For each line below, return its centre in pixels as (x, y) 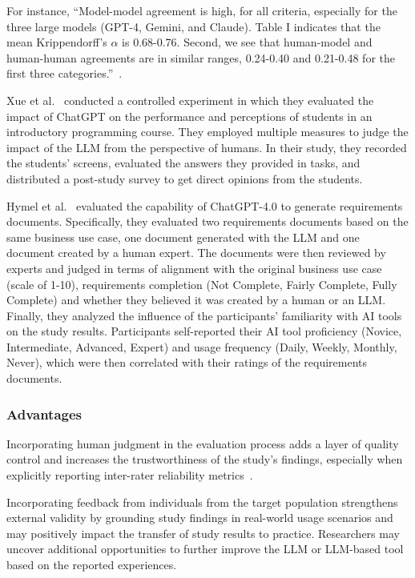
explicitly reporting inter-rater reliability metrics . (130, 475)
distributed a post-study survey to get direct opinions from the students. (185, 178)
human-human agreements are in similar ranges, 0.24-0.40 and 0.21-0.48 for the (201, 57)
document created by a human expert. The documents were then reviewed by (196, 253)
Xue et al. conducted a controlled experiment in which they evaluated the (190, 100)
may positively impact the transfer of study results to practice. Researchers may (203, 533)
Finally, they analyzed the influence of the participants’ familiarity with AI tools (204, 315)
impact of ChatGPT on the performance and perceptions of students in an (189, 116)
